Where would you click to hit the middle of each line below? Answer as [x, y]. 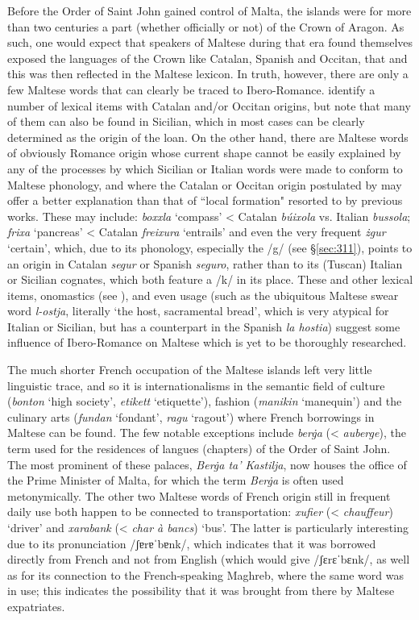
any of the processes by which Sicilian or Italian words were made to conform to [205, 168]
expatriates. [36, 606]
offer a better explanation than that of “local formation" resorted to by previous [205, 200]
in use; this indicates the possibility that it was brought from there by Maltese [201, 591]
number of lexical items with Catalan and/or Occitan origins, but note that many [209, 105]
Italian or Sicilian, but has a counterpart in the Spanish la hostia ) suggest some [204, 326]
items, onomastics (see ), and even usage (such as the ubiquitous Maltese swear [203, 295]
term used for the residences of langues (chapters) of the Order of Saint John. [199, 449]
